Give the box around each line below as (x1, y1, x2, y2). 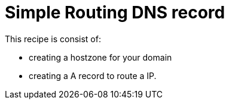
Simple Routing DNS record (5, 2, 225, 23)
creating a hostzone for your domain (29, 52, 172, 62)
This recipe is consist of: (5, 33, 101, 44)
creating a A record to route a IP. (29, 70, 157, 81)
